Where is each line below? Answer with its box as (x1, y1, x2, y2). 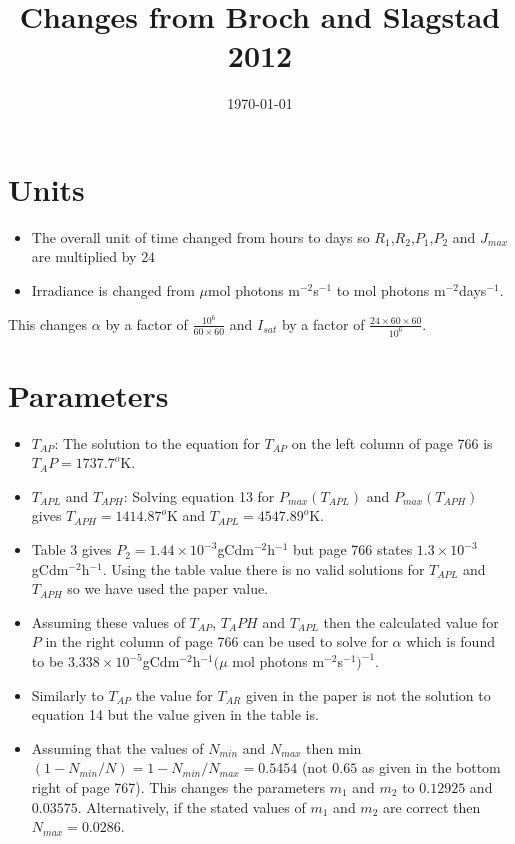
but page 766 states (293, 539, 413, 560)
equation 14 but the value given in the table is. (31, 704, 319, 725)
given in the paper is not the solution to (245, 684, 491, 705)
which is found (406, 631, 495, 652)
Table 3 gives (31, 539, 112, 560)
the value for (135, 684, 213, 705)
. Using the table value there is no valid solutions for (102, 558, 425, 579)
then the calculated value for (323, 611, 499, 632)
